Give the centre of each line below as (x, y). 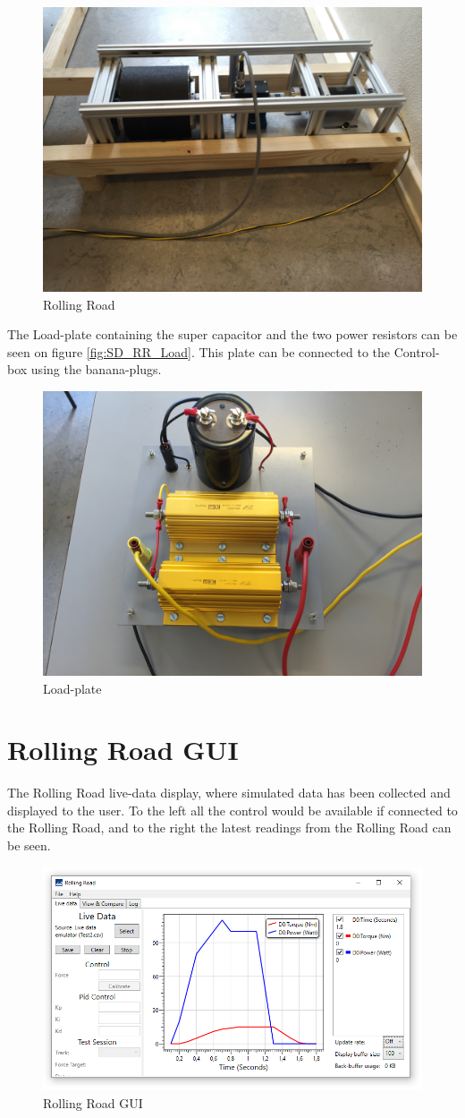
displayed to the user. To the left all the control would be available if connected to (232, 810)
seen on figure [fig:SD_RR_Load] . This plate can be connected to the (199, 351)
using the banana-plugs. (96, 369)
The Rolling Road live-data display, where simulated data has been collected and (229, 793)
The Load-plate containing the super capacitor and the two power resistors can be (232, 334)
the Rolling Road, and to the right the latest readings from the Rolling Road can (229, 828)
